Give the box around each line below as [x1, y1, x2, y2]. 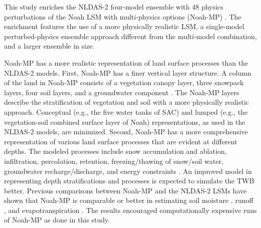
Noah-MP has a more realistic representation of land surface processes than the [4, 57, 248, 68]
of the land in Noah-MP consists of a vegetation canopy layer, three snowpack [4, 77, 244, 88]
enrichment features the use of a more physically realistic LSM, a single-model [4, 21, 244, 32]
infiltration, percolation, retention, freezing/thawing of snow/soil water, [4, 155, 224, 166]
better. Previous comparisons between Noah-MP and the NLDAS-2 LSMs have [4, 185, 247, 195]
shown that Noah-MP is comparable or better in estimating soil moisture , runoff [4, 195, 253, 205]
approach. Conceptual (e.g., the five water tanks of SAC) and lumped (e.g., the [4, 106, 248, 117]
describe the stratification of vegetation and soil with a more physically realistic [4, 97, 249, 107]
